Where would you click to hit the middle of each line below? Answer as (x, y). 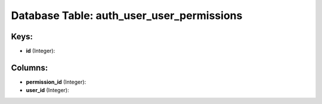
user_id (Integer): (47, 90)
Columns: (30, 67)
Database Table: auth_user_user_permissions (127, 15)
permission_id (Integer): (56, 82)
